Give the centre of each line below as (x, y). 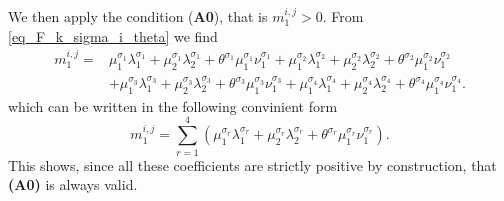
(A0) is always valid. (73, 184)
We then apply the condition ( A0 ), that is (138, 16)
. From (343, 16)
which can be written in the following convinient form (173, 105)
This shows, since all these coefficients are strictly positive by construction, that (252, 164)
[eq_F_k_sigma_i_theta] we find (113, 35)
